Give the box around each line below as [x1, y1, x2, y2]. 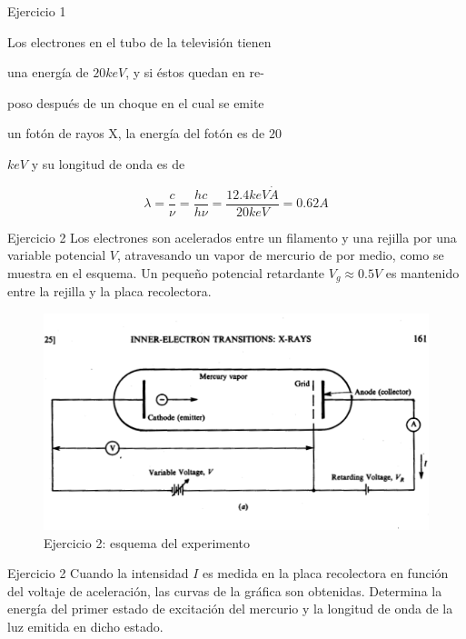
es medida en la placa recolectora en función [202, 564, 449, 583]
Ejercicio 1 [7, 2, 66, 20]
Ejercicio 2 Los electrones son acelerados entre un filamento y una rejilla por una [7, 227, 457, 246]
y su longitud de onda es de [31, 154, 185, 173]
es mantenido [385, 264, 460, 283]
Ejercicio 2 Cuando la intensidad [7, 564, 189, 583]
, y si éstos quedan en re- [125, 63, 264, 82]
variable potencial [7, 245, 106, 265]
